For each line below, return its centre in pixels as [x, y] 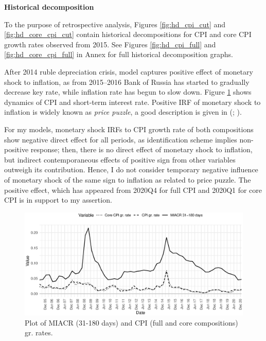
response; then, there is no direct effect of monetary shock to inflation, [141, 149]
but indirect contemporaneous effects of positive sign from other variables [120, 159]
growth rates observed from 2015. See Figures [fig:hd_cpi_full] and [110, 44]
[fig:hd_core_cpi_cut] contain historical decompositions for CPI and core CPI [128, 34]
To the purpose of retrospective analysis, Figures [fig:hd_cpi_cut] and [115, 24]
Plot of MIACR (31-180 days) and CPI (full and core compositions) [131, 322]
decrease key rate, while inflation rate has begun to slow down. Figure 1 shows [128, 92]
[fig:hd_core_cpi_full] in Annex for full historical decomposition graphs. [119, 54]
